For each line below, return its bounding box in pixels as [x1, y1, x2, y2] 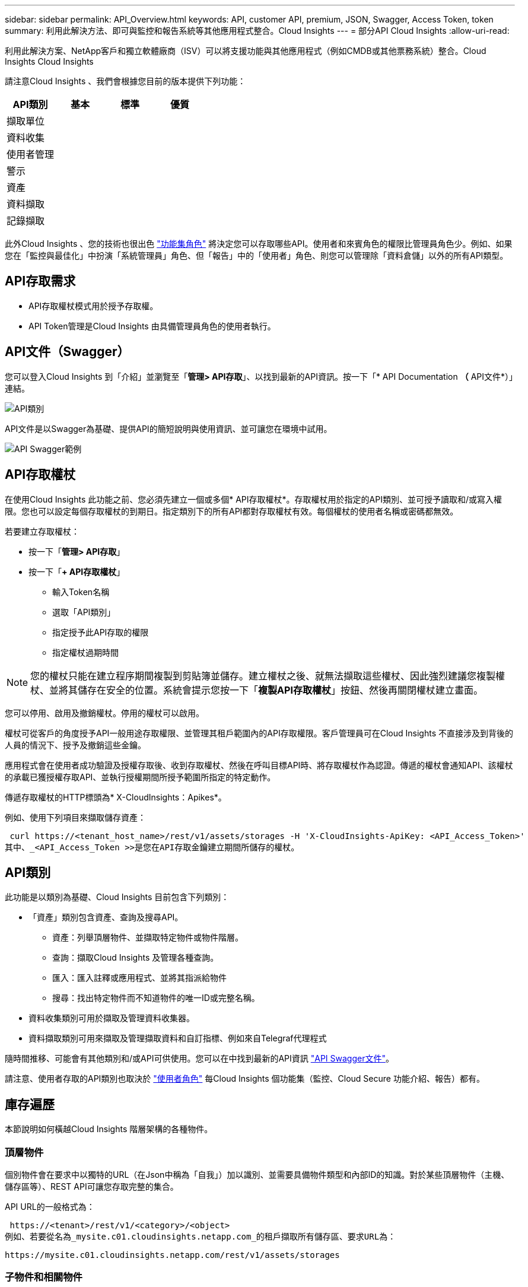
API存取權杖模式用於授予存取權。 [28, 300, 158, 311]
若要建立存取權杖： [5, 526, 79, 536]
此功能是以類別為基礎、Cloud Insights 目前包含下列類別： [5, 892, 230, 903]
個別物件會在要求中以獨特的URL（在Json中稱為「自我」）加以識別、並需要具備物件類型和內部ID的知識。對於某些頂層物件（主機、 [5, 1169, 510, 1180]
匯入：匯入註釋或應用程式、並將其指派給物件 [52, 973, 227, 983]
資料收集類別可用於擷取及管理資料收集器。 [28, 1013, 195, 1024]
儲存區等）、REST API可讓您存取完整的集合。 [5, 1181, 179, 1191]
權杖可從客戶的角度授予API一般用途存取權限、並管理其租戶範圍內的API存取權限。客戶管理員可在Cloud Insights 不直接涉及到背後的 [5, 727, 513, 738]
